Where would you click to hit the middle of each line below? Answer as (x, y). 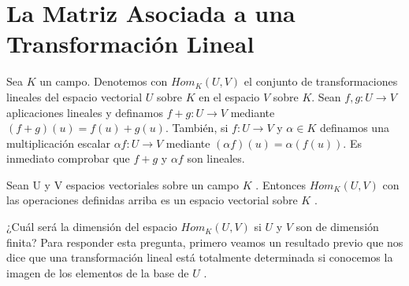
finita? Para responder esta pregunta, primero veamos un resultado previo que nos (205, 242)
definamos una (354, 128)
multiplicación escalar (58, 143)
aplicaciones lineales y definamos (85, 112)
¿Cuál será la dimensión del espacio (92, 227)
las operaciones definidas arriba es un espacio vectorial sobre (152, 200)
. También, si (197, 128)
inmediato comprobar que (68, 158)
